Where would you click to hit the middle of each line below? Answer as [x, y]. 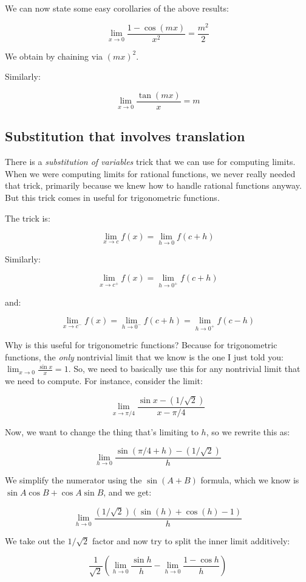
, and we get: [127, 492]
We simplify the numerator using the [73, 480]
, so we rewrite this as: [248, 431]
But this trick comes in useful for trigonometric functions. [112, 197]
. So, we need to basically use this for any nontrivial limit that [184, 369]
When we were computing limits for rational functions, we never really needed [150, 173]
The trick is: [28, 218]
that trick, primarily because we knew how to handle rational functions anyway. [153, 185]
